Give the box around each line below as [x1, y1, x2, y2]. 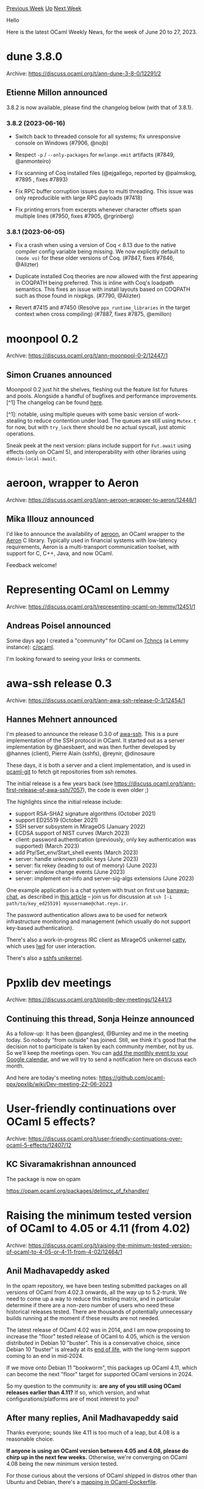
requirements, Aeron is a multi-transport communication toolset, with [6, 543, 180, 550]
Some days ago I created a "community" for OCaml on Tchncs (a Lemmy [6, 637, 189, 644]
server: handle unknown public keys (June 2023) [15, 855, 139, 863]
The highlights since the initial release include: [6, 798, 123, 805]
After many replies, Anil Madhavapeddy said [6, 1413, 178, 1423]
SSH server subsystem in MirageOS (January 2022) [15, 823, 146, 830]
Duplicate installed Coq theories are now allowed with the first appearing [15, 273, 198, 280]
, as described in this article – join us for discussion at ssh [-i [17, 893, 172, 901]
